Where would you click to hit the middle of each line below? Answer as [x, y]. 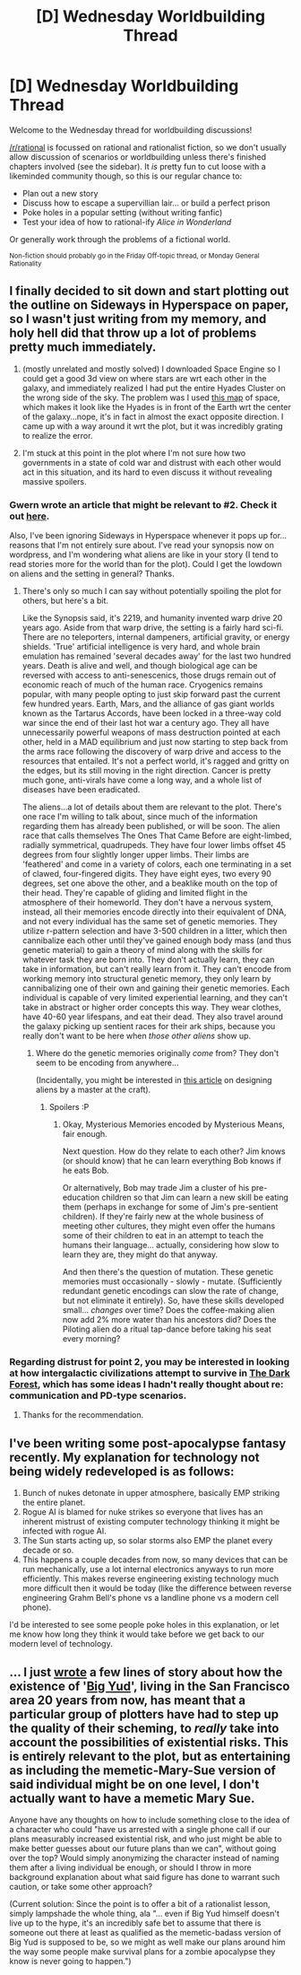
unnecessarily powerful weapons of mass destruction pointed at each [151, 732]
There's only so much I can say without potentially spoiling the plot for [152, 591]
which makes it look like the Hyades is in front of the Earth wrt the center [156, 406]
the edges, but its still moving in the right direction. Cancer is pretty [146, 771]
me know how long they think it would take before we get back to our [137, 1634]
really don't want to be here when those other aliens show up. [137, 1036]
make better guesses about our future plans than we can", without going [143, 1848]
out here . [30, 516]
